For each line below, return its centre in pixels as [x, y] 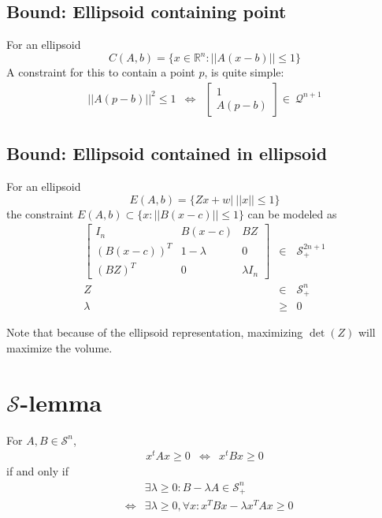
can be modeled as [292, 213]
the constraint [40, 213]
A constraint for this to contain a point [101, 72]
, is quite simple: [244, 72]
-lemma [61, 402]
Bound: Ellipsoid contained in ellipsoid [167, 153]
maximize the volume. [59, 348]
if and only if [37, 471]
